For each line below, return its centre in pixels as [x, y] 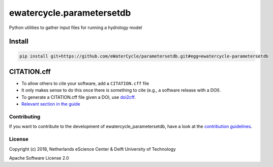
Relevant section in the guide [51, 104]
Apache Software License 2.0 [39, 158]
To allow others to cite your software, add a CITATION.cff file [85, 83]
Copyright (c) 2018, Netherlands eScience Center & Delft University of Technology [92, 149]
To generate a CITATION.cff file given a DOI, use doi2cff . [79, 97]
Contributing [25, 116]
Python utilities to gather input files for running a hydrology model [76, 28]
